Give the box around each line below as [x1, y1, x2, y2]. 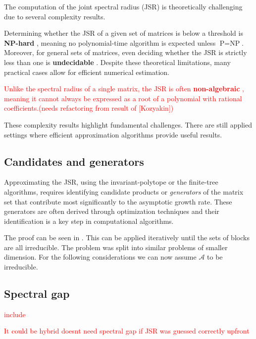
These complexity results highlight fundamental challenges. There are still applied [4, 119, 253, 130]
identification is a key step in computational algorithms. [4, 215, 174, 226]
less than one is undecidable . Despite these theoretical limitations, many [4, 57, 231, 67]
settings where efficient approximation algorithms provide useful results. [4, 129, 222, 139]
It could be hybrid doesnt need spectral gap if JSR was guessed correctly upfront [4, 326, 250, 336]
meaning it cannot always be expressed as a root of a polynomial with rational [4, 93, 242, 103]
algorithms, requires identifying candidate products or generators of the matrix [4, 186, 244, 197]
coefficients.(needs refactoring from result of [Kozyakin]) [4, 103, 174, 113]
